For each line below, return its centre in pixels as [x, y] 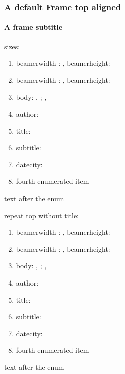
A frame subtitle [33, 27]
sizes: [12, 46]
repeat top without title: [42, 215]
